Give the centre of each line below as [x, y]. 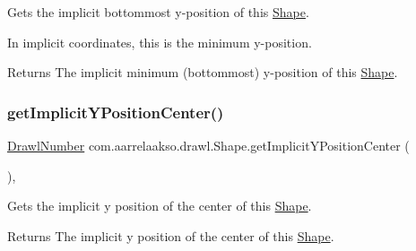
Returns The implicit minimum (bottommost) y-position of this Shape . [203, 72]
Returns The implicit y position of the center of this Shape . [171, 235]
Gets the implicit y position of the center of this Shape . [160, 206]
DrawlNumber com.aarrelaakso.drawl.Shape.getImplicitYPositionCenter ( [208, 145]
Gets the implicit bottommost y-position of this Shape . [158, 12]
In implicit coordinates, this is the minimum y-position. [160, 42]
